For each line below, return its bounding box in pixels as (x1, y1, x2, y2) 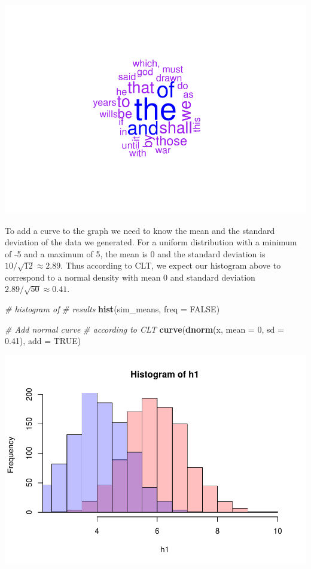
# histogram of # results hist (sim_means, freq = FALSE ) (5, 303, 220, 315)
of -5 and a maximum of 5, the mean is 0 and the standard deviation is (5, 247, 266, 260)
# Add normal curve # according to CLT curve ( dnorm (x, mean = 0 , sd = (5, 322, 284, 335)
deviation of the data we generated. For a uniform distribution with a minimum (5, 236, 297, 248)
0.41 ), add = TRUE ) (5, 334, 81, 347)
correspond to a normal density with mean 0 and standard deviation (5, 270, 255, 283)
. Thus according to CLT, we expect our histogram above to (60, 259, 281, 272)
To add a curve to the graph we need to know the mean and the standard (5, 224, 275, 236)
